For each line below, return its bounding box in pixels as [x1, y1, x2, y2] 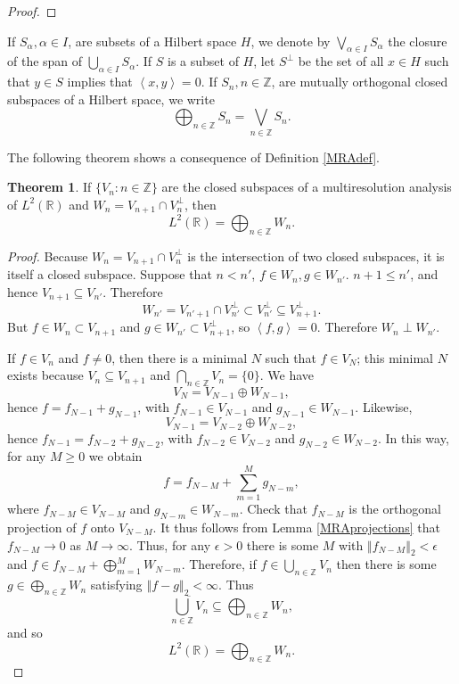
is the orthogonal [348, 499, 441, 518]
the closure [388, 31, 447, 50]
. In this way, [377, 428, 449, 447]
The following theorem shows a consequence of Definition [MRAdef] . [7, 147, 380, 166]
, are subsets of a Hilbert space [68, 31, 237, 50]
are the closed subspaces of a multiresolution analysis [161, 177, 452, 196]
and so [7, 623, 43, 642]
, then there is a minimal [111, 348, 248, 367]
